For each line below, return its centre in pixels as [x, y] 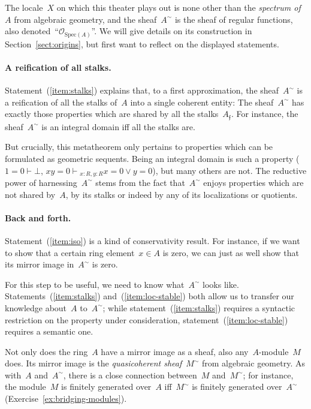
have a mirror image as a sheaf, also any [175, 351]
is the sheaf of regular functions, [234, 19]
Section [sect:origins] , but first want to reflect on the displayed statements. [142, 43]
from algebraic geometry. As [253, 363]
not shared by [30, 194]
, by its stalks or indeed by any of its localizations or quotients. [182, 194]
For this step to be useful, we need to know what [95, 284]
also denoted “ [32, 31]
